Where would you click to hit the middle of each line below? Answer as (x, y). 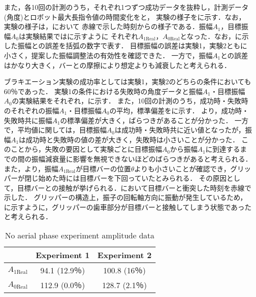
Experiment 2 (125, 255)
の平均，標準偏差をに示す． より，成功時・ (179, 110)
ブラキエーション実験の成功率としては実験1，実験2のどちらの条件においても (128, 82)
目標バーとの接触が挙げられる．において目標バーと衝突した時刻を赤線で (134, 187)
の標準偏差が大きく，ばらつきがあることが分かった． (146, 120)
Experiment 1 (63, 255)
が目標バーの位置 (103, 168)
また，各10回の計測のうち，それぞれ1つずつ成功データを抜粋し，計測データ (126, 7)
